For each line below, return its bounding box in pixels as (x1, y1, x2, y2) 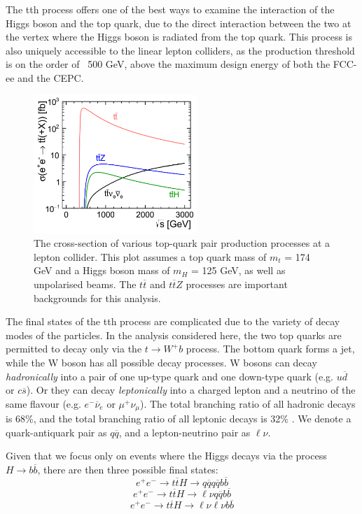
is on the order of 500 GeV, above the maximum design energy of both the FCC (6, 57, 354, 71)
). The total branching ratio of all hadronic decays (140, 396, 356, 411)
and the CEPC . (18, 70, 84, 85)
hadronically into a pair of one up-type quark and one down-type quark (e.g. (6, 369, 334, 383)
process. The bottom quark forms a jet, (186, 341, 355, 356)
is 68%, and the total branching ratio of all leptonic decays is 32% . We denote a (6, 411, 351, 426)
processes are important (186, 277, 288, 292)
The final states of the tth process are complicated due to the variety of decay (6, 314, 340, 329)
